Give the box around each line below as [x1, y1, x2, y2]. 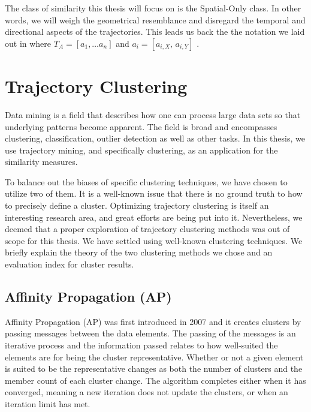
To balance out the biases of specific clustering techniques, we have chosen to [5, 175, 288, 188]
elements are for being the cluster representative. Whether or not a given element [5, 350, 304, 363]
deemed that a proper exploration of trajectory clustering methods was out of [5, 222, 290, 235]
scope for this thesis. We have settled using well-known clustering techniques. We [5, 234, 303, 246]
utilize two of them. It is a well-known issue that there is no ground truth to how [5, 187, 303, 200]
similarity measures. [5, 155, 78, 168]
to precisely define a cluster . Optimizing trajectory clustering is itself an [5, 199, 269, 212]
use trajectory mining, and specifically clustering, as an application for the [5, 143, 278, 156]
